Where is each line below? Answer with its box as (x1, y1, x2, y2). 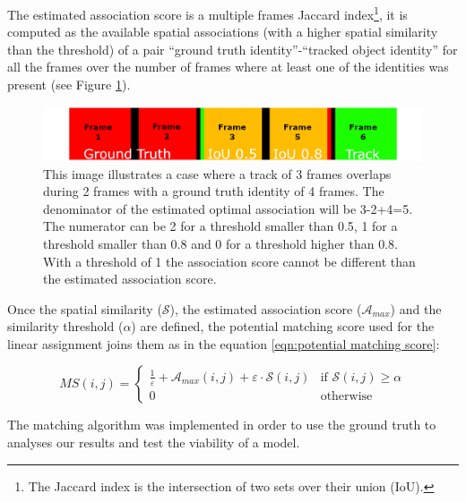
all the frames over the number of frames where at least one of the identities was (7, 57, 449, 76)
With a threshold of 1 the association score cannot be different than (43, 251, 416, 270)
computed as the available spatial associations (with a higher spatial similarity (7, 22, 438, 41)
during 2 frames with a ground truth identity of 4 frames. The (43, 182, 384, 200)
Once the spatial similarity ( (7, 299, 162, 318)
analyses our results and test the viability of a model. (7, 433, 300, 452)
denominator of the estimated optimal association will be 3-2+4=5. (43, 199, 413, 217)
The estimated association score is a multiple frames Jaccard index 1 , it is (7, 3, 408, 23)
